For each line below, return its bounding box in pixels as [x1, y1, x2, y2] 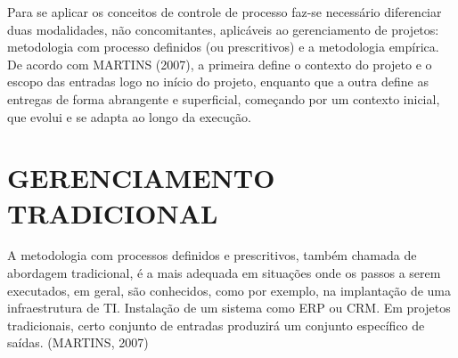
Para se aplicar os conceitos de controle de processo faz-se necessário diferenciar [7, 3, 442, 20]
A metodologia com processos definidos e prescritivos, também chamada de [7, 246, 417, 264]
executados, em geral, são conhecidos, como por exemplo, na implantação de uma [7, 281, 452, 299]
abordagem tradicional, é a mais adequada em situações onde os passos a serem [7, 264, 441, 282]
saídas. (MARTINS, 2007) [7, 333, 149, 352]
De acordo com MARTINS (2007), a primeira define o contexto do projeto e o [7, 54, 432, 73]
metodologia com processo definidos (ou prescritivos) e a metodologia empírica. [7, 37, 439, 56]
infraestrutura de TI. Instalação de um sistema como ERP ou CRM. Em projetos [7, 298, 451, 317]
